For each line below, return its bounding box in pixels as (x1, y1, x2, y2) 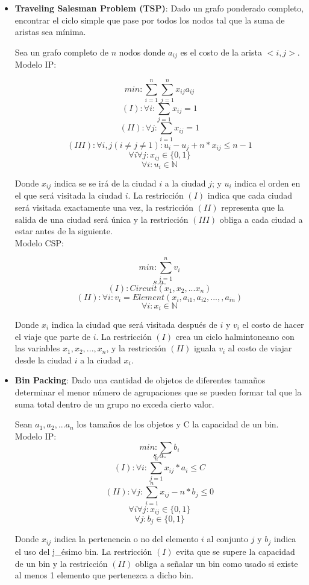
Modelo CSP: (14, 236, 64, 249)
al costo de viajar (228, 342, 292, 354)
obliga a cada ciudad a (219, 213, 303, 225)
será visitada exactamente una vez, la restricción (14, 201, 194, 214)
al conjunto (207, 532, 249, 545)
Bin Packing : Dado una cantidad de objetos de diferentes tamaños (14, 374, 266, 386)
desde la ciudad (14, 353, 72, 366)
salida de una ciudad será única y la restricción (14, 213, 189, 225)
